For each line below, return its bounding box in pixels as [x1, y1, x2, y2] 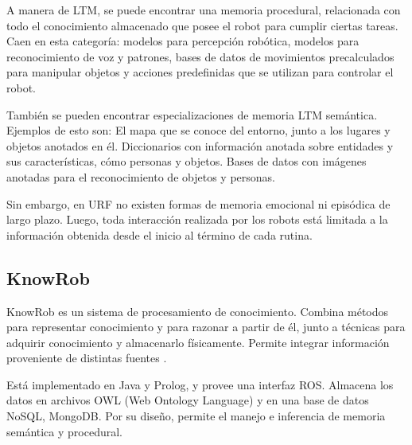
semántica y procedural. [6, 423, 122, 439]
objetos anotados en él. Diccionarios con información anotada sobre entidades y [6, 137, 394, 154]
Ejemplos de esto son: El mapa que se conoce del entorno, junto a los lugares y [6, 122, 391, 139]
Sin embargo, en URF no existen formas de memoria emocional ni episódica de [6, 195, 391, 212]
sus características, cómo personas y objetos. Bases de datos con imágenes [6, 153, 367, 170]
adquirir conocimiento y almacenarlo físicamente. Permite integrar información [6, 334, 390, 350]
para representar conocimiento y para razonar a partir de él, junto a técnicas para [6, 318, 406, 335]
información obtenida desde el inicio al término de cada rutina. [6, 226, 313, 243]
